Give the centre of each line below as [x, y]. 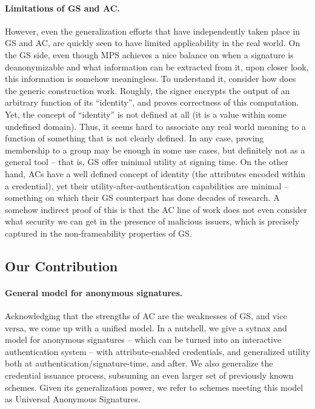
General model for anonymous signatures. [94, 292]
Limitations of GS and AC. [62, 8]
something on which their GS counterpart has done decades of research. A [142, 198]
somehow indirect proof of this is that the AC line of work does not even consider [156, 209]
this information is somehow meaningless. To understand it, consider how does [151, 79]
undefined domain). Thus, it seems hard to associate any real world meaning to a [156, 126]
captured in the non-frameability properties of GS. [98, 233]
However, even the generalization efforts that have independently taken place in [153, 31]
